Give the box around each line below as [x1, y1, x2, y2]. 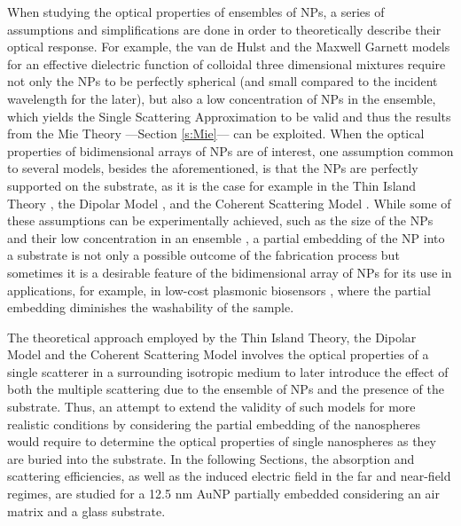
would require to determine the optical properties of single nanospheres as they [7, 432, 437, 451]
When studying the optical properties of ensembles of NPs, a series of [7, 3, 385, 20]
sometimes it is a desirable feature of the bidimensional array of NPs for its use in [7, 263, 452, 281]
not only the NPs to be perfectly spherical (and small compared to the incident [7, 72, 438, 90]
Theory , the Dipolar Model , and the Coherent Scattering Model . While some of [7, 193, 451, 212]
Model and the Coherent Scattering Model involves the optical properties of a [7, 345, 429, 364]
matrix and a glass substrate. [7, 501, 166, 520]
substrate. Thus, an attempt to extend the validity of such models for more [7, 397, 416, 416]
